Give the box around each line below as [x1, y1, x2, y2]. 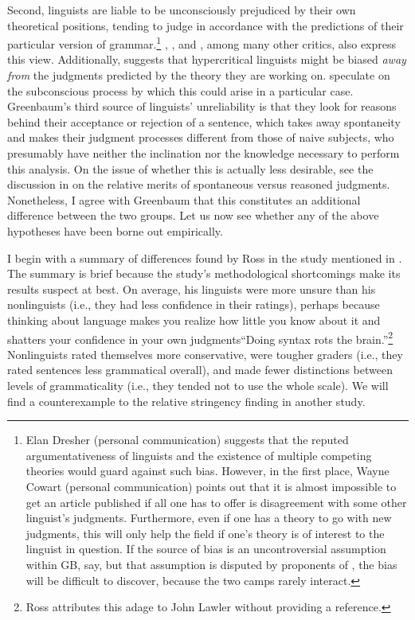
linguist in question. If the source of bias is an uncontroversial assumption [25, 540, 386, 557]
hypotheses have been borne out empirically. [7, 222, 223, 239]
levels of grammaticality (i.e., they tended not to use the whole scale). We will [7, 376, 389, 393]
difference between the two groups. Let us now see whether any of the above [7, 207, 379, 224]
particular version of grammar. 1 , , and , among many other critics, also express [7, 33, 397, 52]
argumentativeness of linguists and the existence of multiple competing [25, 446, 372, 463]
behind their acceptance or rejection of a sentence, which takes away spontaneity [7, 113, 401, 130]
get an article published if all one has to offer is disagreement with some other [25, 493, 407, 510]
